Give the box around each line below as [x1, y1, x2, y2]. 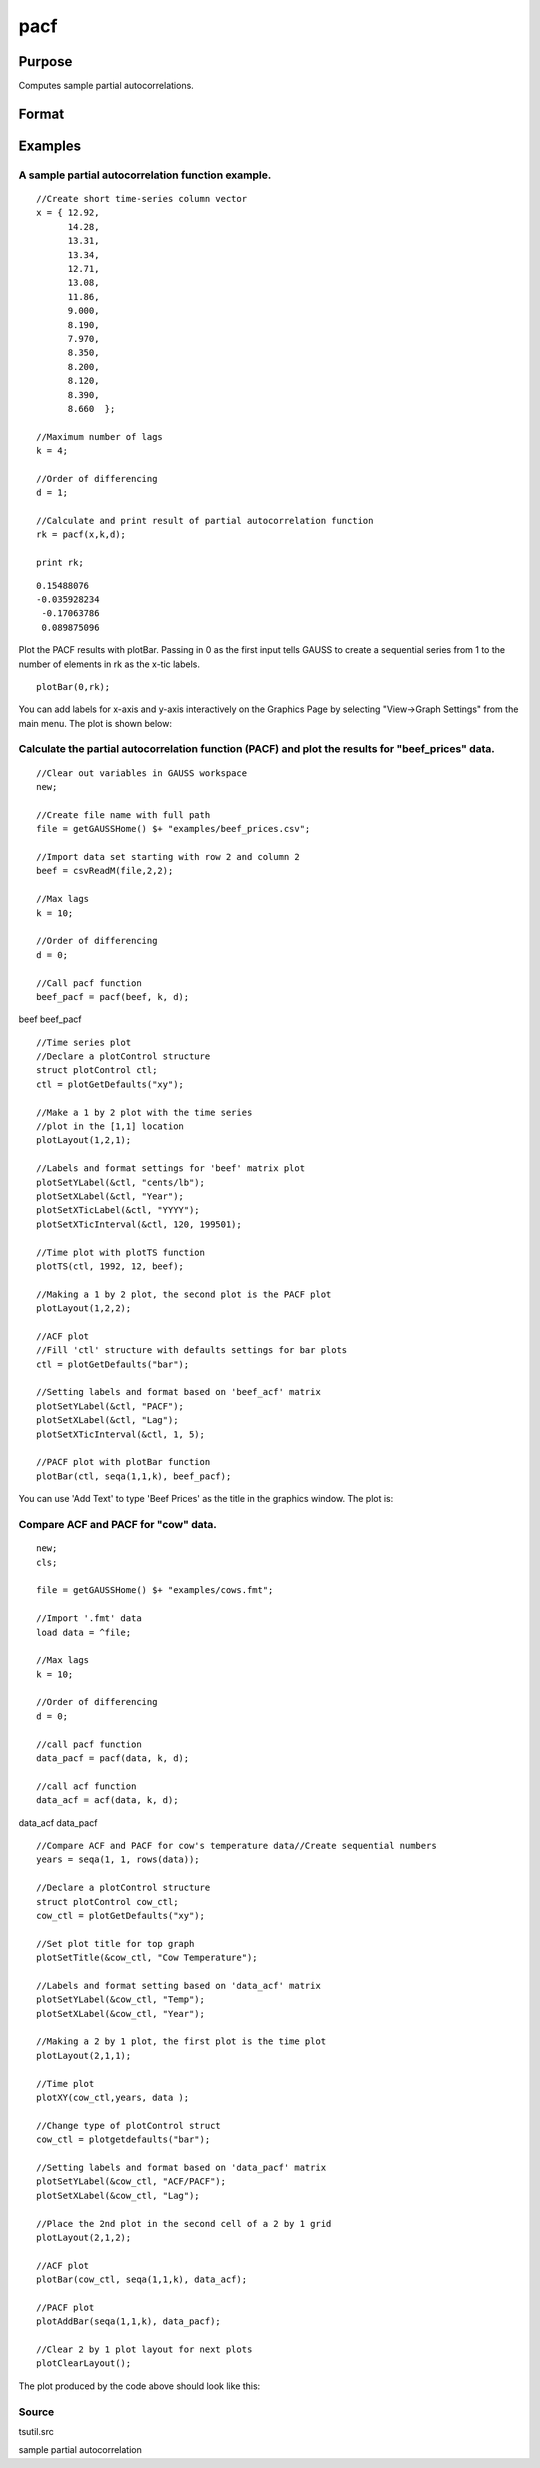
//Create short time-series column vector [36, 193, 248, 205]
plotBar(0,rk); [36, 681, 111, 692]
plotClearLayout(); [36, 2358, 132, 2369]
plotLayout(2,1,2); [36, 2231, 132, 2243]
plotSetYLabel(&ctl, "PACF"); [36, 1400, 185, 1412]
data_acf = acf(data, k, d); [36, 1795, 179, 1806]
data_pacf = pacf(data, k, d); [36, 1753, 190, 1764]
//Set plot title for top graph [36, 1938, 195, 1949]
